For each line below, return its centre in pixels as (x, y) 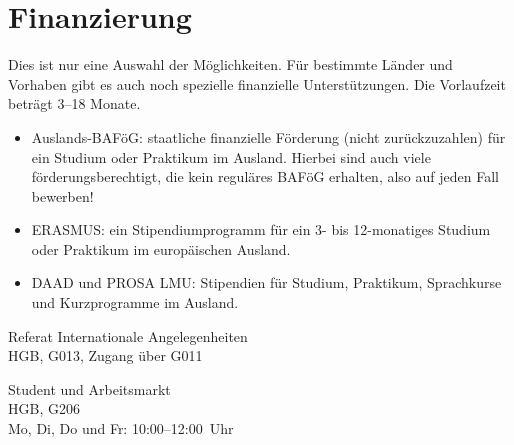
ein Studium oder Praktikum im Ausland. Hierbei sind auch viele (231, 156)
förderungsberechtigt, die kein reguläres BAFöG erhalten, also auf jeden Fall (265, 176)
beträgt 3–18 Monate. (74, 103)
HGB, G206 (44, 408)
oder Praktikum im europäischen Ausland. (161, 248)
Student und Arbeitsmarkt (89, 388)
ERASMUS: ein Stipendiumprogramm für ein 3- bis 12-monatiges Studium (261, 229)
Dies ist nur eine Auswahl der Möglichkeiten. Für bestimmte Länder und (230, 64)
